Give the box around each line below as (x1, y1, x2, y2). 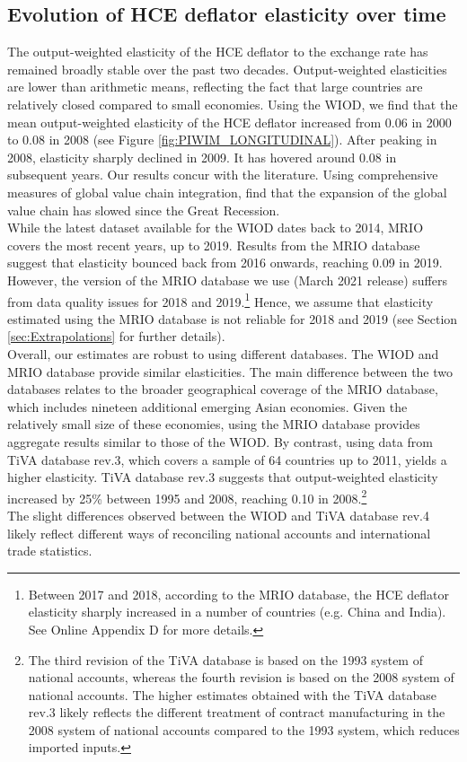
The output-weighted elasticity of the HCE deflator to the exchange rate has (7, 42, 428, 61)
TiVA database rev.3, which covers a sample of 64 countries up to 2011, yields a (7, 450, 447, 469)
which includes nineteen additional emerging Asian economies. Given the (7, 397, 408, 416)
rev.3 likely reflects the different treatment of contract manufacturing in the (28, 703, 445, 722)
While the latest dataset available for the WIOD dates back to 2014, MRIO (7, 218, 424, 237)
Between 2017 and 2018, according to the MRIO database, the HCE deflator (28, 584, 449, 603)
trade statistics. (7, 541, 93, 560)
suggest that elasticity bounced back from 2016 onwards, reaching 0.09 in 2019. (7, 253, 443, 272)
